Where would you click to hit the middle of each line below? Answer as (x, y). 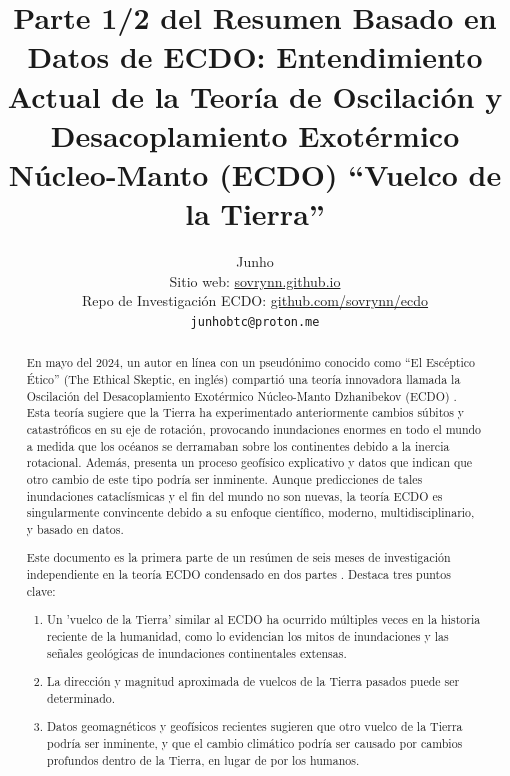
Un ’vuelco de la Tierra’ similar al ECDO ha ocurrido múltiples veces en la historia (264, 619)
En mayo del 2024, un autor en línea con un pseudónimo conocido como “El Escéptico (251, 362)
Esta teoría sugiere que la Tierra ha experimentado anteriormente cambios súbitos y (245, 412)
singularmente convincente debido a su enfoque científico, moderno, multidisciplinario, (250, 512)
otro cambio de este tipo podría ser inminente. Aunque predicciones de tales (224, 478)
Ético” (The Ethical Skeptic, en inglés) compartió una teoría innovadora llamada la (243, 378)
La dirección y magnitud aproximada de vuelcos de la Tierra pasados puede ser (253, 681)
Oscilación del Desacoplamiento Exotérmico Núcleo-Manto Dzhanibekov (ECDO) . (241, 395)
